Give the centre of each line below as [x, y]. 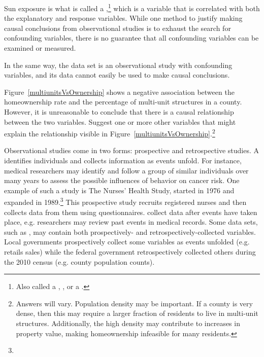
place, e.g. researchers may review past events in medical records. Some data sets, [131, 222]
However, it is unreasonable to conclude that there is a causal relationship [119, 112]
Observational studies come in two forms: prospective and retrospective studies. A [132, 150]
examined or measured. [40, 48]
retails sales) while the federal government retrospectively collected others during [130, 252]
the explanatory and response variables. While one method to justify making [123, 18]
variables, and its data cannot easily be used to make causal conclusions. [117, 75]
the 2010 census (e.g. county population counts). [79, 261]
